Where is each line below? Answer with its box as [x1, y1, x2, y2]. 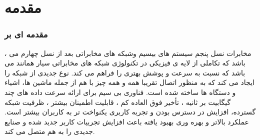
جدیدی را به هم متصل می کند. [4, 126, 95, 136]
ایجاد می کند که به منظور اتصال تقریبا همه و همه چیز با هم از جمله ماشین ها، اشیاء [4, 77, 254, 87]
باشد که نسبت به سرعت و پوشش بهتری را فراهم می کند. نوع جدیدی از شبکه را [4, 67, 245, 77]
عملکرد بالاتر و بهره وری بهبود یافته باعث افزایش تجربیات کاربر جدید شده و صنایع [4, 116, 249, 126]
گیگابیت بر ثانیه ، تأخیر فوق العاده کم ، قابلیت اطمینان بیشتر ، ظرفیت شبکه [4, 96, 231, 107]
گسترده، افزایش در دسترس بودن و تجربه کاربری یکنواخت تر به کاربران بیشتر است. [4, 106, 256, 117]
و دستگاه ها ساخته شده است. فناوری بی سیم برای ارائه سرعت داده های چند [4, 86, 236, 97]
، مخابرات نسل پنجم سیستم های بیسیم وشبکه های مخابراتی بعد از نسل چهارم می [4, 47, 251, 58]
